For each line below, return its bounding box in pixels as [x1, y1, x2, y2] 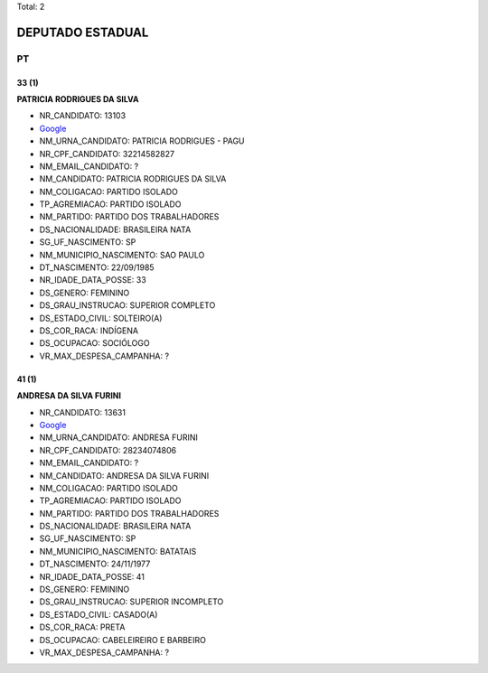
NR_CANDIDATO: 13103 [39, 110, 127, 121]
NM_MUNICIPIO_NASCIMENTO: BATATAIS [39, 546, 197, 556]
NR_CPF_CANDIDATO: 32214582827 [39, 148, 175, 159]
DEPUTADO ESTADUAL [16, 24, 149, 40]
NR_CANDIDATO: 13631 [39, 407, 127, 417]
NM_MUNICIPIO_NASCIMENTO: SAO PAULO [39, 249, 205, 260]
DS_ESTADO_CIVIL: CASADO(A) [39, 609, 158, 620]
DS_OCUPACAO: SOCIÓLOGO [39, 338, 150, 349]
